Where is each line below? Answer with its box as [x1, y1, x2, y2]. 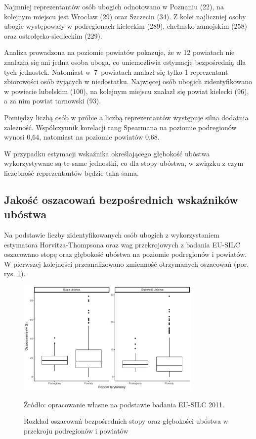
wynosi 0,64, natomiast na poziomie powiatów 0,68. [4, 132, 160, 142]
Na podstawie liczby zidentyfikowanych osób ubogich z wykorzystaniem [4, 230, 219, 240]
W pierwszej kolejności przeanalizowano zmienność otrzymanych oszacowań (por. [4, 258, 249, 269]
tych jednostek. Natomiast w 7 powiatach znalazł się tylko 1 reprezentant [4, 66, 228, 77]
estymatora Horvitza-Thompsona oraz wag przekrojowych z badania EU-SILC [4, 239, 240, 249]
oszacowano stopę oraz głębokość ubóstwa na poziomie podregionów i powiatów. [4, 249, 247, 259]
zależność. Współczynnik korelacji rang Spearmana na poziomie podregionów [4, 122, 237, 132]
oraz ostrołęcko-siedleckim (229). [4, 30, 102, 41]
